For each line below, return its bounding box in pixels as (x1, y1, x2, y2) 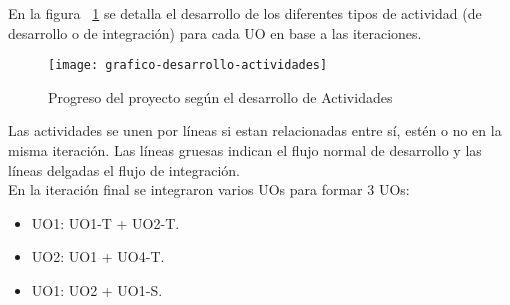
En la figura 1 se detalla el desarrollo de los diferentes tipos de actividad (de (8, 3, 482, 23)
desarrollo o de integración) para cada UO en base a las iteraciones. (8, 22, 422, 43)
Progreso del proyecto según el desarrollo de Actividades (48, 86, 393, 107)
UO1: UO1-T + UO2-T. (31, 212, 180, 233)
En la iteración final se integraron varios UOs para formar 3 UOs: (8, 179, 410, 200)
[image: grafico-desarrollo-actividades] (48, 58, 328, 73)
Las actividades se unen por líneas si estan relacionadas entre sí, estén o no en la (8, 120, 502, 141)
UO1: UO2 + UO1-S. (31, 280, 163, 300)
